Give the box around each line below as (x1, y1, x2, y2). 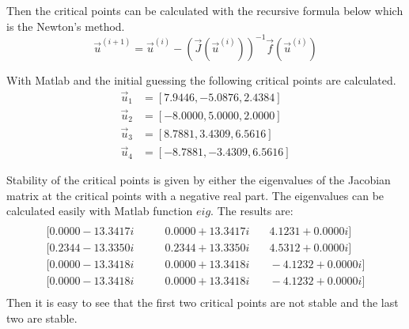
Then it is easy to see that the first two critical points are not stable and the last (6, 294, 399, 311)
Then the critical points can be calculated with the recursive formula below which (6, 2, 403, 18)
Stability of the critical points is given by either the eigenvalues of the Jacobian (6, 172, 391, 188)
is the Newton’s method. (6, 17, 125, 34)
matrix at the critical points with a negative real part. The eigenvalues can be (6, 187, 384, 203)
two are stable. (6, 309, 78, 326)
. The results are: (210, 202, 293, 219)
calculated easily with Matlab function (6, 202, 193, 219)
